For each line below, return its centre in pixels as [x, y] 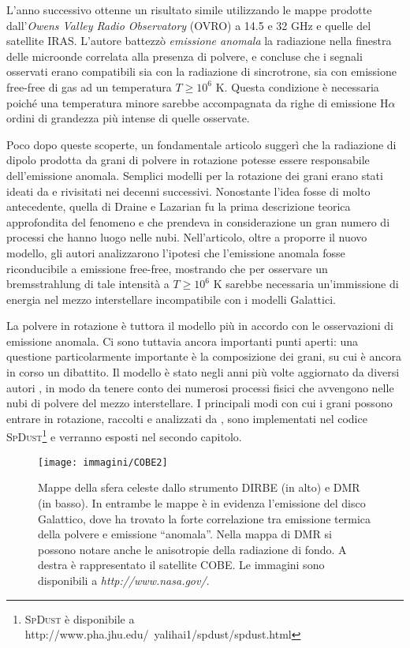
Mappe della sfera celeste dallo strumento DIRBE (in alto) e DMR [199, 487]
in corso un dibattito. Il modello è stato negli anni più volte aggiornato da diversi [203, 372]
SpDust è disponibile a [80, 618]
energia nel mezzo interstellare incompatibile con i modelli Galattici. [171, 299]
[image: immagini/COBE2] [103, 462]
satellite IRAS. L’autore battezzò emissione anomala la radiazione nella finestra [199, 41]
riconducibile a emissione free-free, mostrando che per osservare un [167, 268]
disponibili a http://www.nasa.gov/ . [124, 580]
